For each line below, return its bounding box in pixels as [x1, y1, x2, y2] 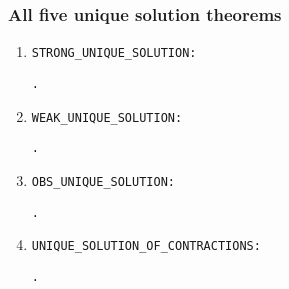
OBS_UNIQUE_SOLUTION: [31, 174, 175, 189]
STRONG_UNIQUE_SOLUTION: [31, 46, 197, 61]
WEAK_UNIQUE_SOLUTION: [31, 110, 183, 125]
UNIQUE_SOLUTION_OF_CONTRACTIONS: [31, 239, 261, 254]
